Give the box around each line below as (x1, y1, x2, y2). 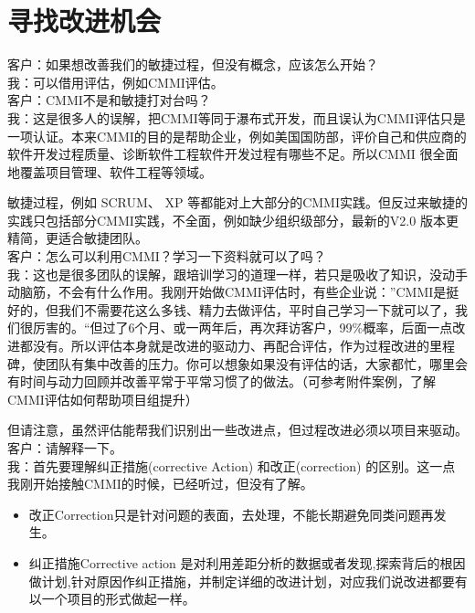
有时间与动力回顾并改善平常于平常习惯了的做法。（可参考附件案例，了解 (7, 372, 436, 391)
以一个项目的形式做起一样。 (28, 589, 195, 608)
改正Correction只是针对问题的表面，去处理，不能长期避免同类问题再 (28, 504, 434, 523)
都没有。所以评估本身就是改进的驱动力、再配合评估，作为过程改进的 (19, 336, 429, 355)
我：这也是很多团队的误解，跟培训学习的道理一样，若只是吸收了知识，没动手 (7, 264, 468, 283)
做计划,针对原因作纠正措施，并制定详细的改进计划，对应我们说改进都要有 (28, 571, 468, 590)
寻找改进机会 (7, 2, 162, 39)
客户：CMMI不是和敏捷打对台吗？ (7, 90, 211, 110)
